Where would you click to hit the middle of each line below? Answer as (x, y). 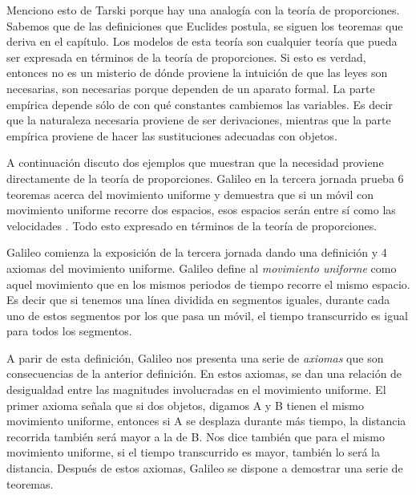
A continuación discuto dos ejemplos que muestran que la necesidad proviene (195, 162)
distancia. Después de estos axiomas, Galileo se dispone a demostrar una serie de (205, 468)
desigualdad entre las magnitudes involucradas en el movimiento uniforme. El (196, 390)
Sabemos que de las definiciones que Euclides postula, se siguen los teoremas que (205, 25)
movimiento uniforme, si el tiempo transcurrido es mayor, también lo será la (194, 452)
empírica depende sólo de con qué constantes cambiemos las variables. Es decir (200, 104)
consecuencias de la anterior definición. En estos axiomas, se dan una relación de (204, 373)
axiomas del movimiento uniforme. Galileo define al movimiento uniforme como (202, 268)
